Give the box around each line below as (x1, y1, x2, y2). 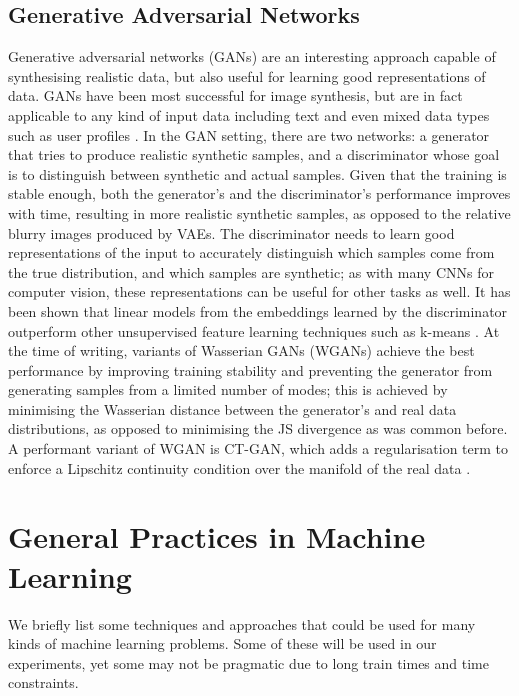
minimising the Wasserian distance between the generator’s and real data (8, 398, 457, 419)
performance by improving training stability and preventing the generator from (8, 359, 493, 380)
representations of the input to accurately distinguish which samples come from (8, 242, 495, 263)
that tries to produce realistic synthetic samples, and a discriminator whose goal (8, 144, 500, 165)
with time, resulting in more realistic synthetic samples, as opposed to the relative (8, 202, 511, 223)
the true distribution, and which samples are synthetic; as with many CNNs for (8, 261, 494, 282)
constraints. (8, 672, 79, 693)
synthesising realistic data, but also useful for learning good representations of (8, 65, 486, 86)
